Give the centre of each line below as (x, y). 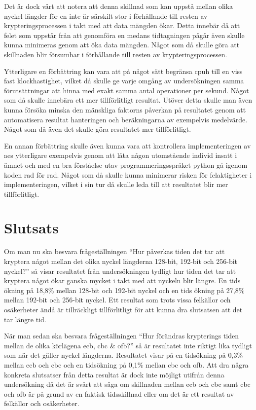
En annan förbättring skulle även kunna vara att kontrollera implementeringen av (128, 145)
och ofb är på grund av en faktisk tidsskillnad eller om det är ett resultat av (119, 393)
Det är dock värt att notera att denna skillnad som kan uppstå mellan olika (119, 6)
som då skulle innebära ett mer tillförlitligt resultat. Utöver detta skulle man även (128, 100)
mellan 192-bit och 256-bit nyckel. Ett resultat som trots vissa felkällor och (117, 300)
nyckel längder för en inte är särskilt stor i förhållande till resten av (106, 16)
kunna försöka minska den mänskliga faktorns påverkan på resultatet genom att (125, 109)
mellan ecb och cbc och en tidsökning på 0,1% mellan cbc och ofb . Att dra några (126, 364)
